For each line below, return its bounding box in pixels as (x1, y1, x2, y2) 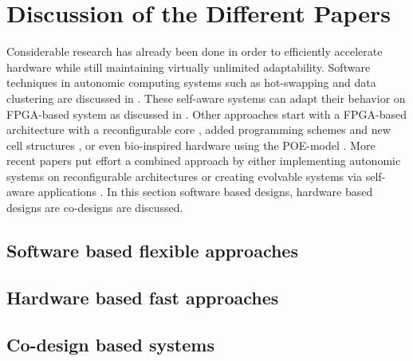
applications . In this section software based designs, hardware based (37, 183, 373, 200)
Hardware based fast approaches (6, 284, 279, 309)
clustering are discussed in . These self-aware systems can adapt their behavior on (6, 89, 406, 106)
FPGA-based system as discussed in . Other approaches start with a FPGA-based (6, 105, 407, 122)
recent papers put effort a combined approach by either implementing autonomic (6, 152, 401, 169)
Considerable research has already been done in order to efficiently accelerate (6, 43, 383, 60)
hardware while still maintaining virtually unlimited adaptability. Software (6, 58, 371, 75)
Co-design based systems (6, 332, 214, 356)
